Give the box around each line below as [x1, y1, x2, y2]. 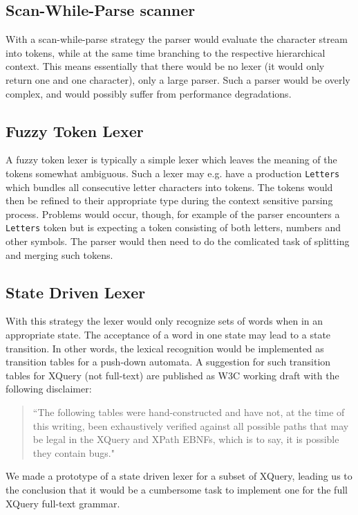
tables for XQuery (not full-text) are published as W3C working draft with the [6, 368, 339, 382]
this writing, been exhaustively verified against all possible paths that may [32, 418, 349, 433]
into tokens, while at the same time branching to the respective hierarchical [6, 45, 326, 60]
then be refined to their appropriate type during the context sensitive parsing [6, 193, 333, 208]
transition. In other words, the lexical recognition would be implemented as [6, 341, 324, 355]
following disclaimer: [6, 381, 92, 396]
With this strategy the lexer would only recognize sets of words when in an [6, 314, 323, 328]
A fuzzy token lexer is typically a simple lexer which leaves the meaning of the [6, 152, 337, 167]
